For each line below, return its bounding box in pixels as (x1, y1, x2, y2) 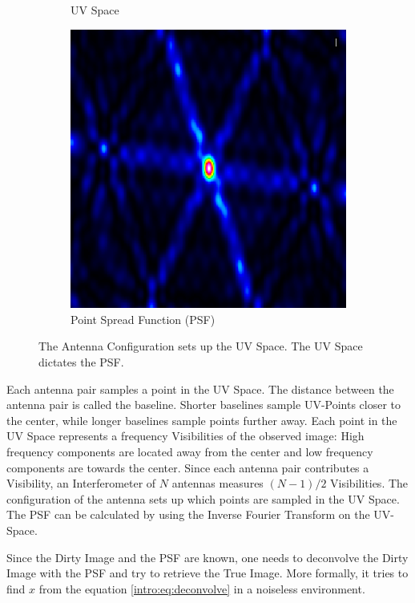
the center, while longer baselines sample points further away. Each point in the (6, 411, 397, 428)
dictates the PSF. (38, 354, 124, 370)
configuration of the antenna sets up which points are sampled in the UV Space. (6, 490, 400, 507)
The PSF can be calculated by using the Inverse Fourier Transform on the (6, 506, 370, 523)
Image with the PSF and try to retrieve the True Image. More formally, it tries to (6, 565, 409, 581)
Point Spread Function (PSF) (71, 310, 216, 327)
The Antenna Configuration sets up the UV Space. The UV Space (38, 338, 363, 354)
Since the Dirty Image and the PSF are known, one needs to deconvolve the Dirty (6, 548, 409, 565)
